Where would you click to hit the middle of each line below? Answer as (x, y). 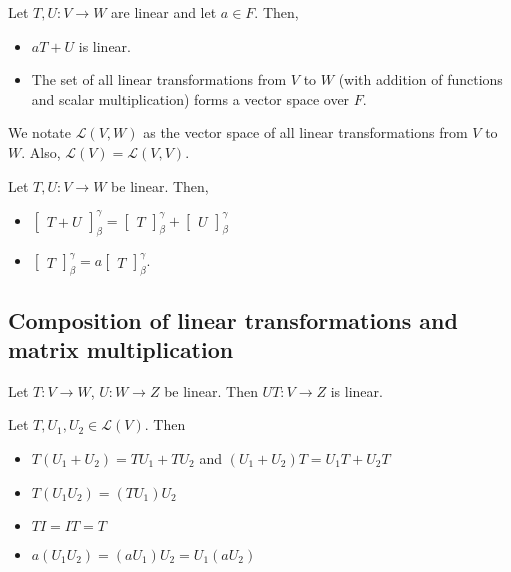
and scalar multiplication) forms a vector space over (190, 98)
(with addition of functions (420, 79)
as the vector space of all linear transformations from (305, 132)
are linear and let (164, 12)
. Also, (41, 151)
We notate (39, 132)
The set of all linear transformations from (159, 79)
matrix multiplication (121, 349)
